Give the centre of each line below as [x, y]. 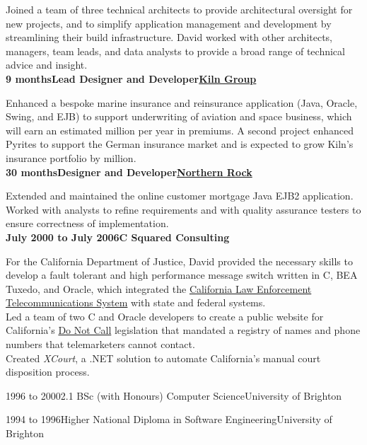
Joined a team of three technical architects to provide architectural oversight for [179, 9]
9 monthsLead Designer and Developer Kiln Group [131, 78]
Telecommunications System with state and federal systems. [136, 302]
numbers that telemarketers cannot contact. [100, 344]
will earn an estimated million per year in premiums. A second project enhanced [180, 130]
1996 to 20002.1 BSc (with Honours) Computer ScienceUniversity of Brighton [174, 395]
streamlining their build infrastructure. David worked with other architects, [169, 37]
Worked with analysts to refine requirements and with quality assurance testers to [183, 209]
